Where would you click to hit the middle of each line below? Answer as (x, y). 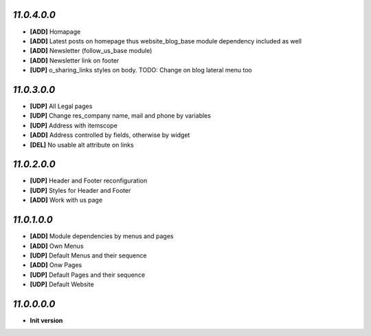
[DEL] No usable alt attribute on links (82, 145)
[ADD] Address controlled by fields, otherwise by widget (110, 135)
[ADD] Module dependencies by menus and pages (102, 236)
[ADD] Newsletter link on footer (75, 60)
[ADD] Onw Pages (56, 265)
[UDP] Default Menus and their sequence (88, 255)
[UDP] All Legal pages (61, 106)
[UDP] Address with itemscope (74, 125)
